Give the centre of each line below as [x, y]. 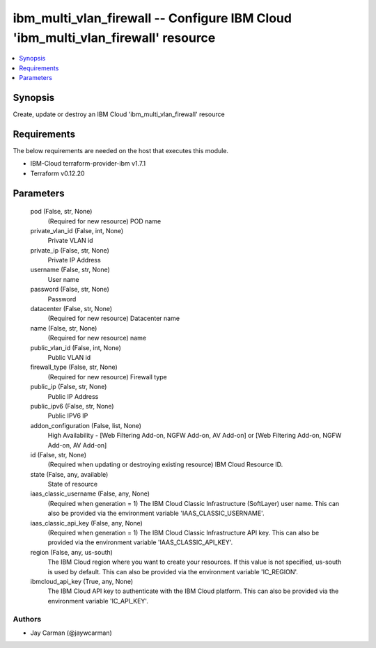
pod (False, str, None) [61, 212]
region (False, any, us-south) [71, 552]
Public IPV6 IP [68, 416]
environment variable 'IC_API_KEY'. [98, 601]
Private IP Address [74, 260]
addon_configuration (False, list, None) [86, 425]
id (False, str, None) [58, 455]
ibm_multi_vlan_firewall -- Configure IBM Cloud [152, 18]
